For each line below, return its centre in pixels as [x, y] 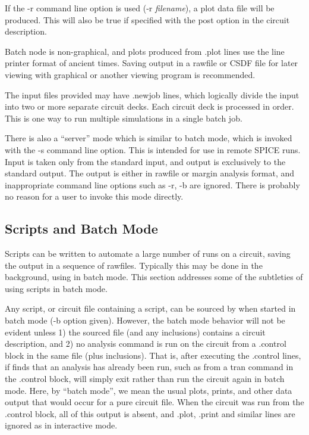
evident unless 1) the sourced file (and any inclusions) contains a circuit [135, 332]
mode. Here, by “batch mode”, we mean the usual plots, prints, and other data [149, 390]
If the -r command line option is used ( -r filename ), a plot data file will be [140, 8]
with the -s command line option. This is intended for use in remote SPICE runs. [153, 149]
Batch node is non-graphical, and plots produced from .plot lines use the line [145, 51]
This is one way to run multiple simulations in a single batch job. [124, 118]
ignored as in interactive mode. [61, 425]
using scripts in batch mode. [56, 288]
